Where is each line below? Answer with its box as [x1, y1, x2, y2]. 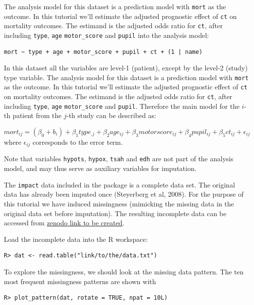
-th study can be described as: [66, 110, 156, 120]
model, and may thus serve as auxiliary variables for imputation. [4, 163, 197, 173]
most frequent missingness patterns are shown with [4, 276, 156, 286]
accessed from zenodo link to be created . [4, 218, 125, 228]
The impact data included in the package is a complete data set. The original [4, 179, 235, 189]
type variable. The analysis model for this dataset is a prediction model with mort [4, 72, 249, 82]
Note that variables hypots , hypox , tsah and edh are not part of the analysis [4, 153, 234, 164]
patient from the [12, 110, 62, 120]
